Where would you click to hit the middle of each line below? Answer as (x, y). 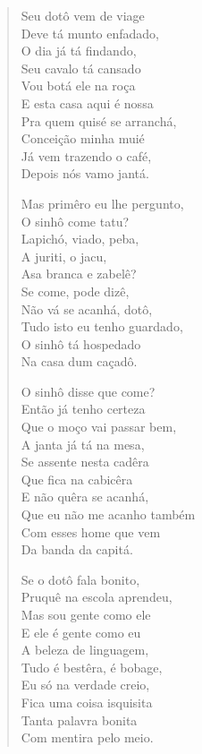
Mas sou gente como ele (86, 614)
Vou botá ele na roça (78, 86)
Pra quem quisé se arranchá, (99, 120)
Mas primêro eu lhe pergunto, (102, 203)
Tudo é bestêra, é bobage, (92, 667)
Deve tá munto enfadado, (90, 33)
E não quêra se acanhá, (85, 497)
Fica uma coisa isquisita (87, 702)
